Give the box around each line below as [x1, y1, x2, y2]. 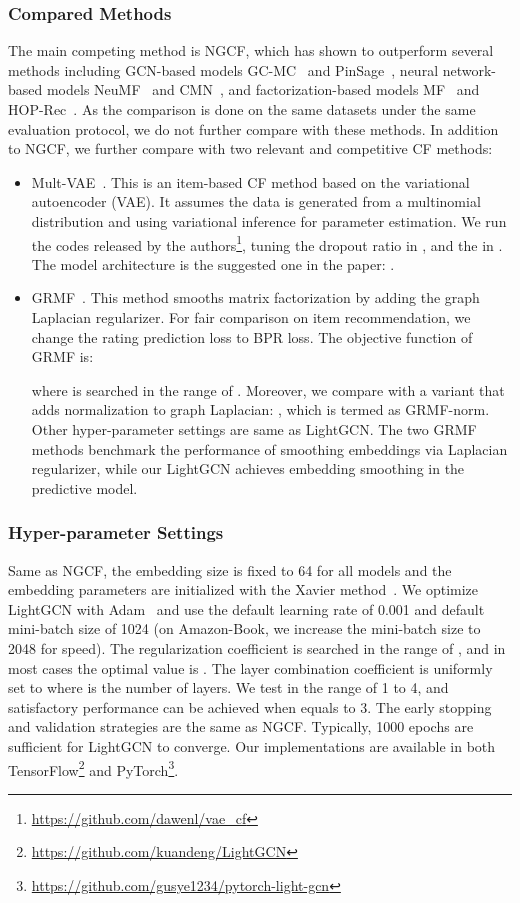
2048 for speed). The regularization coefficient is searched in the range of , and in [8, 637, 506, 658]
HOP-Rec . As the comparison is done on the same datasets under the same [8, 99, 476, 119]
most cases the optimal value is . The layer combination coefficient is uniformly [8, 657, 493, 678]
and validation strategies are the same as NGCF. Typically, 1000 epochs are [8, 716, 474, 737]
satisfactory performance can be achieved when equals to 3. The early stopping [8, 696, 492, 717]
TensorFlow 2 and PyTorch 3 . [8, 756, 179, 780]
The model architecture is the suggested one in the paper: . [31, 253, 395, 274]
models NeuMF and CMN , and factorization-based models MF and [46, 79, 480, 100]
